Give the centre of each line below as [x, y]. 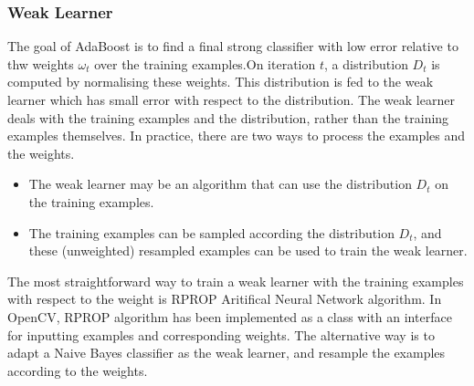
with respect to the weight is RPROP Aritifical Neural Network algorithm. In [225, 299]
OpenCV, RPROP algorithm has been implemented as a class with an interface [230, 316]
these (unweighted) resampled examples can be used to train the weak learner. [248, 250]
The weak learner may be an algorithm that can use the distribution [220, 184]
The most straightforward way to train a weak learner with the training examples [236, 281]
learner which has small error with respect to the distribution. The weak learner [231, 99]
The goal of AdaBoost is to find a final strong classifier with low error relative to [233, 46]
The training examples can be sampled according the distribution [211, 232]
